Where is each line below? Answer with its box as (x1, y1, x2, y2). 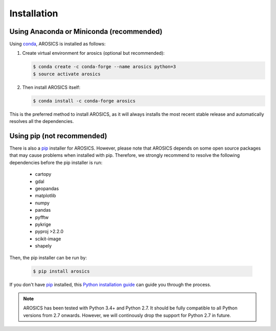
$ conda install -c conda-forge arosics (33, 98, 135, 104)
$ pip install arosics (33, 268, 90, 274)
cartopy (35, 171, 52, 177)
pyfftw (35, 214, 49, 220)
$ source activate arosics (33, 71, 101, 77)
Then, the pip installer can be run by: (9, 254, 87, 261)
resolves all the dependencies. (9, 118, 74, 125)
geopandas (35, 185, 59, 192)
